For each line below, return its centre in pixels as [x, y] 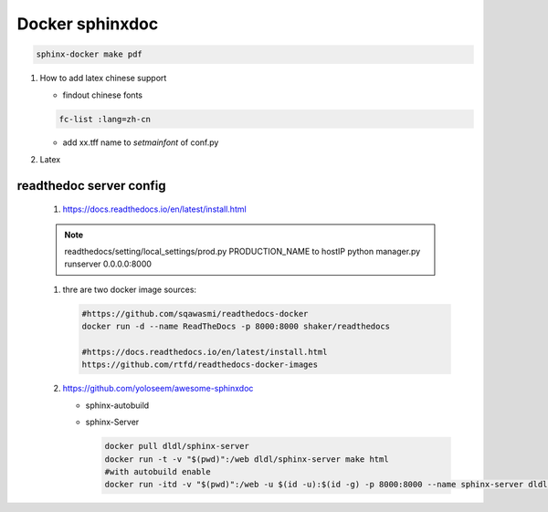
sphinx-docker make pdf [90, 54]
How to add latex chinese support [103, 78]
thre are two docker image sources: [129, 289]
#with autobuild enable [158, 471]
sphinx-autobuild [117, 405]
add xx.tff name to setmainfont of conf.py [141, 142]
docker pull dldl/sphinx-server [177, 446]
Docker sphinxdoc [88, 24]
